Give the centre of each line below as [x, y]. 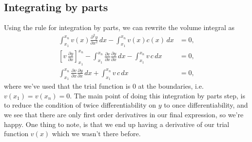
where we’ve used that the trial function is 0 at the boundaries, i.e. [104, 86]
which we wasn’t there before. [96, 134]
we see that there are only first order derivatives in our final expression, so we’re [124, 114]
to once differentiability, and [206, 105]
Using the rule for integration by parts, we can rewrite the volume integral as [119, 27]
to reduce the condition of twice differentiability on [80, 105]
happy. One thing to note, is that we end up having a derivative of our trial [117, 124]
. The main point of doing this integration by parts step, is [157, 95]
